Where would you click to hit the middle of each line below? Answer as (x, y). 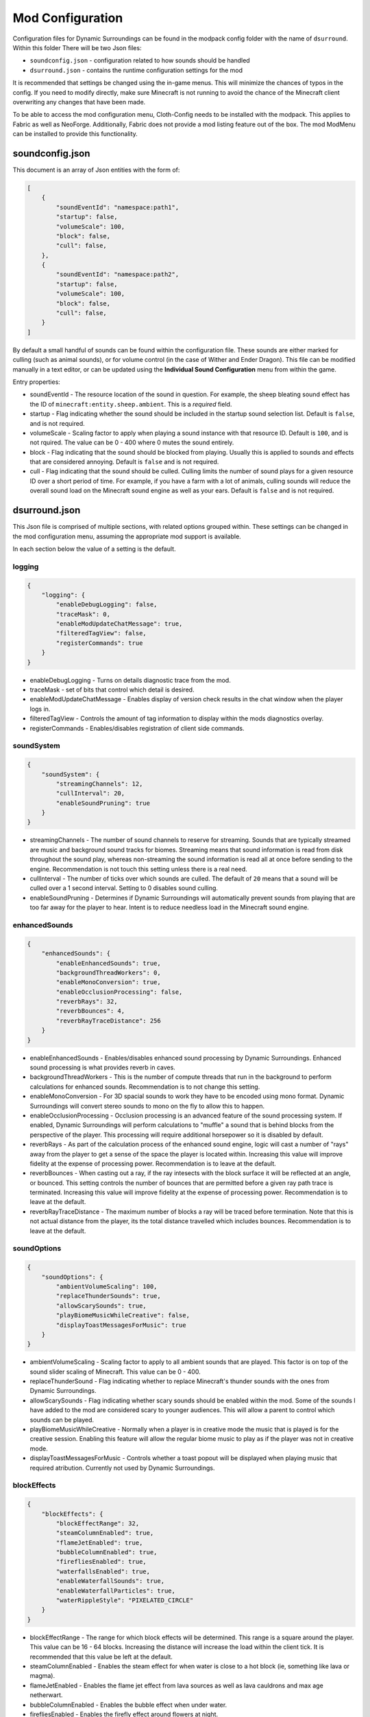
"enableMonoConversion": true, (108, 982)
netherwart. (46, 1695)
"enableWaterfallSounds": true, (110, 1581)
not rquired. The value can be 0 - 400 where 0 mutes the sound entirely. (132, 442)
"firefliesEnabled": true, (101, 1562)
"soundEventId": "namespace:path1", (118, 207)
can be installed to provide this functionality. (75, 134)
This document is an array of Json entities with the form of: (96, 170)
